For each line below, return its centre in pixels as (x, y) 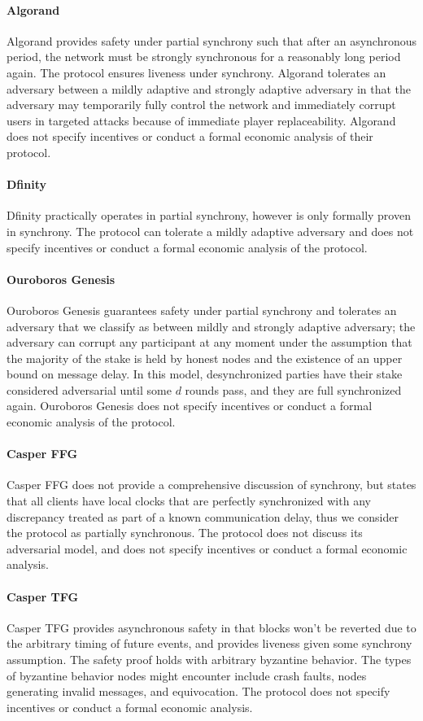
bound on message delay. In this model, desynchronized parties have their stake (205, 374)
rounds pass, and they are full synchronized (293, 389)
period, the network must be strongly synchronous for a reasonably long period (204, 57)
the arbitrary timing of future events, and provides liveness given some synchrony (209, 643)
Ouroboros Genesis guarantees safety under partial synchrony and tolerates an (202, 310)
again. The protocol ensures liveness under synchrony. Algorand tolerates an (196, 72)
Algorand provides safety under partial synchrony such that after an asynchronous (212, 40)
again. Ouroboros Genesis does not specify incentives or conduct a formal (190, 406)
